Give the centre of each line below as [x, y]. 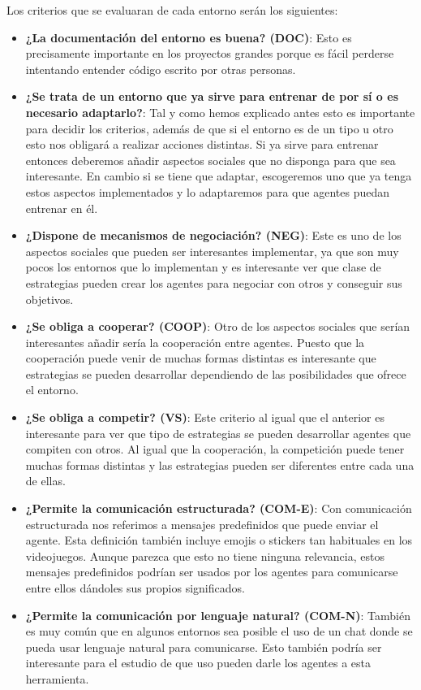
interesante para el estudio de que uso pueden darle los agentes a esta [198, 663]
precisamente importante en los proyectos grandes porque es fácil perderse [210, 53]
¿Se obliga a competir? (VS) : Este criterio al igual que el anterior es [205, 417]
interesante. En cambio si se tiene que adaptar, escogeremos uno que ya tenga [219, 176]
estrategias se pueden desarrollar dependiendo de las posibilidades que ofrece [216, 373]
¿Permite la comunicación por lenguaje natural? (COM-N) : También [218, 615]
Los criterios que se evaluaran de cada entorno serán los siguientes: [172, 10]
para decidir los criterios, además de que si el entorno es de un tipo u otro [209, 128]
